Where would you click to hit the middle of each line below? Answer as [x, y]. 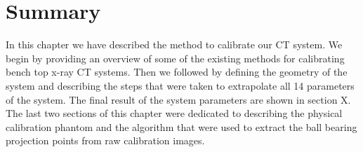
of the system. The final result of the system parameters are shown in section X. [178, 99]
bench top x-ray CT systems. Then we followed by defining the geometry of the [177, 72]
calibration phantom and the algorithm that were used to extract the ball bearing [181, 126]
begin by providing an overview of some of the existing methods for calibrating [175, 58]
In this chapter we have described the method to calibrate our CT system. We [174, 44]
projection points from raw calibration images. [105, 140]
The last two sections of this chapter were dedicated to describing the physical [174, 113]
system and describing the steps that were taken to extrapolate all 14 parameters [180, 85]
